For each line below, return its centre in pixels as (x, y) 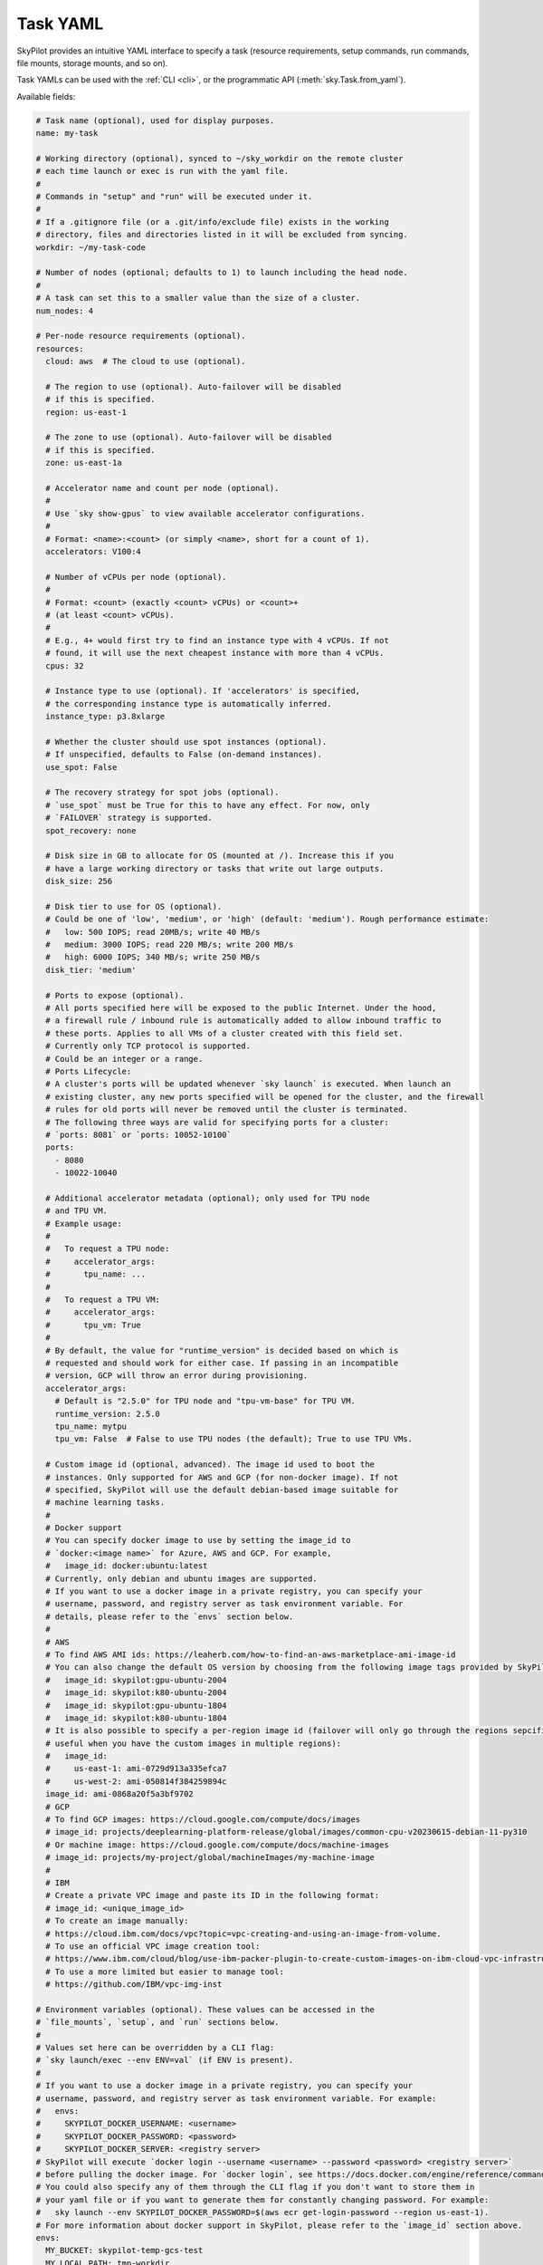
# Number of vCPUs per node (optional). (136, 577)
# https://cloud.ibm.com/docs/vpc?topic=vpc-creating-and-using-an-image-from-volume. (244, 1933)
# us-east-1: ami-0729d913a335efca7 (136, 1769)
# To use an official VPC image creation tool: (153, 1946)
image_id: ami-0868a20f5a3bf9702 (119, 1794)
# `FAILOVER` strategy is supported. (129, 818)
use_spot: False (81, 767)
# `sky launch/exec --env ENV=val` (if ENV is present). (165, 2060)
